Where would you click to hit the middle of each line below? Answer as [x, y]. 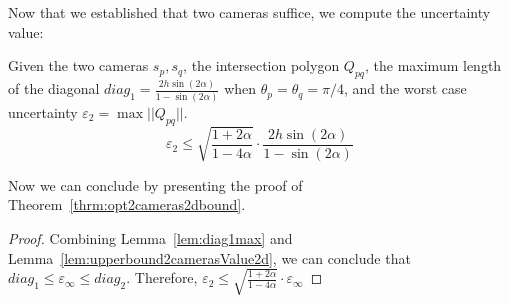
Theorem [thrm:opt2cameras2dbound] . [127, 204]
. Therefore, [162, 277]
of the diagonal [54, 88]
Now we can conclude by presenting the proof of [155, 184]
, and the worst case [405, 88]
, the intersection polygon [261, 65]
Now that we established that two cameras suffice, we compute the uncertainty [249, 12]
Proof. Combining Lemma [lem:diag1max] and [150, 237]
